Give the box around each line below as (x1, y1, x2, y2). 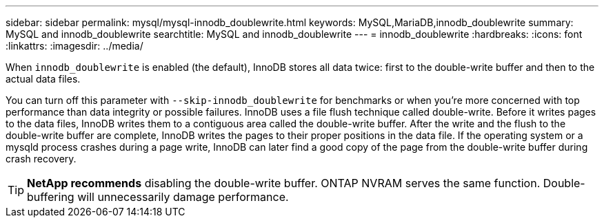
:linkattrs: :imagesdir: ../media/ (6, 40, 143, 52)
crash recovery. (6, 153, 77, 164)
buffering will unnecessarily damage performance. (27, 190, 289, 204)
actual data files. (6, 73, 81, 85)
